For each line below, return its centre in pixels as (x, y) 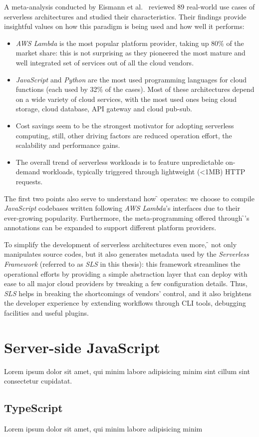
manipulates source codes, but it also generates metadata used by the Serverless (127, 254)
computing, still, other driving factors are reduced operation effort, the (124, 135)
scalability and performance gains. (68, 145)
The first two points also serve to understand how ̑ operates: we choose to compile (129, 198)
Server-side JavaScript (82, 347)
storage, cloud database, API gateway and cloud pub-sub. (104, 109)
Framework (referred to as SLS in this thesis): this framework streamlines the (122, 264)
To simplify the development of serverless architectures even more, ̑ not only (121, 244)
